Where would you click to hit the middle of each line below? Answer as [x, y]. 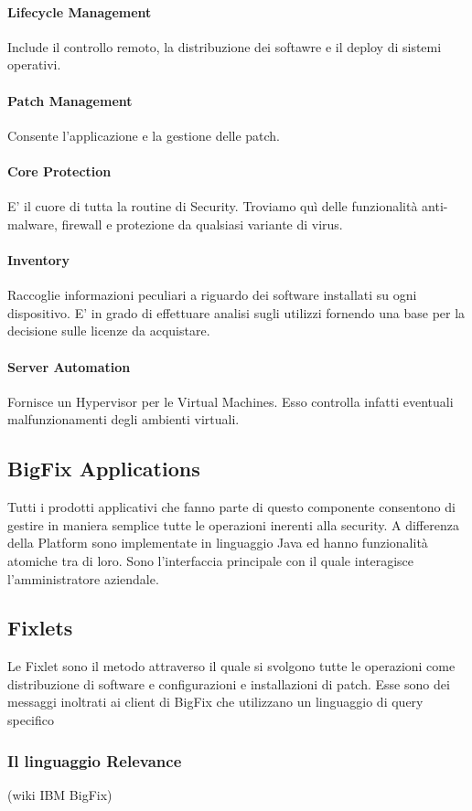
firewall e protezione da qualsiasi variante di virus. [202, 224]
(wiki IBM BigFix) [60, 794]
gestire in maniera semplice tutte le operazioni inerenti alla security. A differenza [233, 524]
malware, [32, 224]
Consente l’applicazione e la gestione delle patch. [144, 135]
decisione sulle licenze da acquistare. [109, 331]
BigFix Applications [104, 469]
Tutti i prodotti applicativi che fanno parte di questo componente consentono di [231, 507]
